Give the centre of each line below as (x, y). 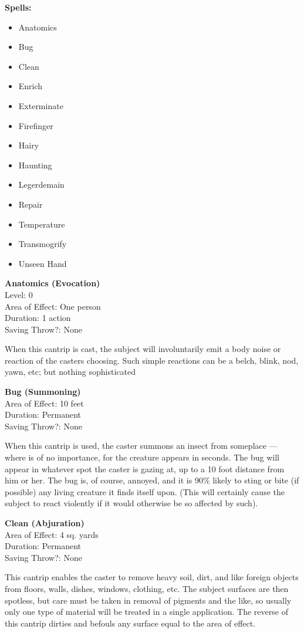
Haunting (35, 165)
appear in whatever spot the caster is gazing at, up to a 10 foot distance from (145, 468)
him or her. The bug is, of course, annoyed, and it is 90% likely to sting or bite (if (152, 480)
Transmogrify (43, 244)
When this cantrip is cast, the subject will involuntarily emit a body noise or (143, 349)
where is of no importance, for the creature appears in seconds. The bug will (142, 457)
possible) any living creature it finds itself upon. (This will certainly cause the (145, 491)
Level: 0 (19, 294)
